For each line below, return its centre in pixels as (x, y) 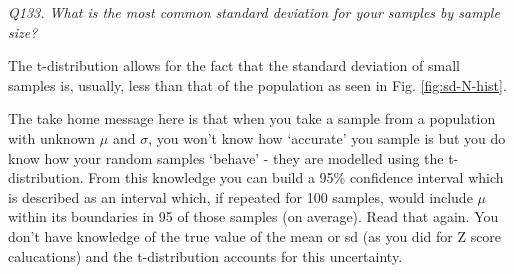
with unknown (52, 137)
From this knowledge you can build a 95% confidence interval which (296, 177)
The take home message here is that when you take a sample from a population (252, 118)
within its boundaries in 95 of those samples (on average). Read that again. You (253, 216)
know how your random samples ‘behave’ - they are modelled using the (226, 157)
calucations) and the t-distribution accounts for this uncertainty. (205, 255)
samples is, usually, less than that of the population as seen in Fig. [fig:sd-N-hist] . (257, 84)
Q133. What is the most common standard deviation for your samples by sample (254, 12)
